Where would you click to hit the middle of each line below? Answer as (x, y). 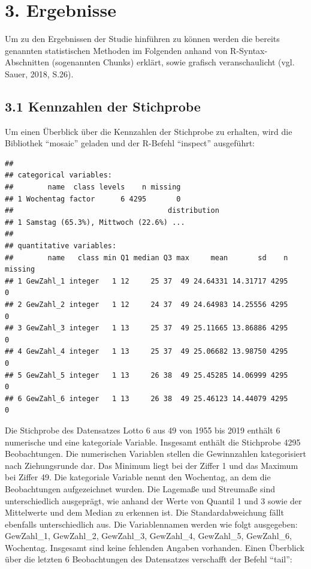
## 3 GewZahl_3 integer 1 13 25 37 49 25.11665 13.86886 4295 (147, 328)
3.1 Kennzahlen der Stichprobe (103, 106)
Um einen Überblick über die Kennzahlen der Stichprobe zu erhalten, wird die (149, 131)
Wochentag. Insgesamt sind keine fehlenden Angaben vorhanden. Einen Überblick (155, 547)
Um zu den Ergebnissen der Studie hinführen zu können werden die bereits (142, 39)
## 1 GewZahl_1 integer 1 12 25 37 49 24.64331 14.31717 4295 (147, 281)
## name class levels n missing (93, 187)
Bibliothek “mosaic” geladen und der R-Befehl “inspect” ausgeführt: (130, 143)
